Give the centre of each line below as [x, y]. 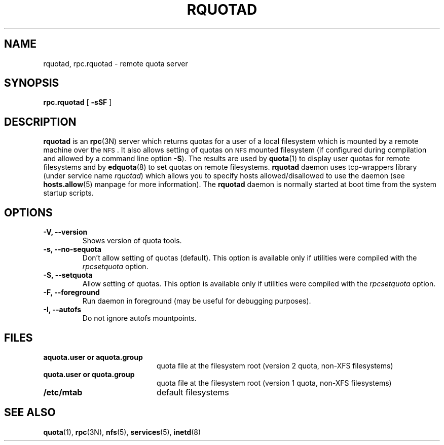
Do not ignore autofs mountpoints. [139, 318]
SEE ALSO [30, 413]
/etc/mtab [63, 392]
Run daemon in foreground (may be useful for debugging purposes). [197, 301]
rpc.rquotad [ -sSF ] [78, 102]
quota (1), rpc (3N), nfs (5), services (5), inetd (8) [122, 432]
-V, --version [65, 232]
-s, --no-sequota [72, 249]
